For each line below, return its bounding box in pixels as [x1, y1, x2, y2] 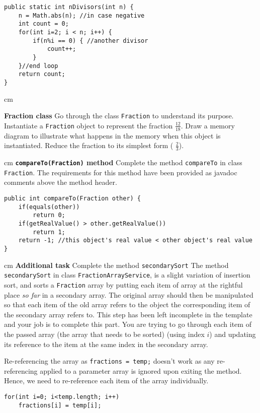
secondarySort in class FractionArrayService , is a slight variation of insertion [4, 269, 250, 280]
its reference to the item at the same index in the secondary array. [4, 338, 208, 349]
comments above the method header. [4, 177, 117, 187]
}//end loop [18, 62, 58, 70]
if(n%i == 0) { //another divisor [33, 37, 148, 44]
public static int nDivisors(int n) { [4, 4, 134, 11]
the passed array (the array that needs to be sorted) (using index [4, 328, 205, 339]
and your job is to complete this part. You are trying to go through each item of [4, 319, 251, 329]
